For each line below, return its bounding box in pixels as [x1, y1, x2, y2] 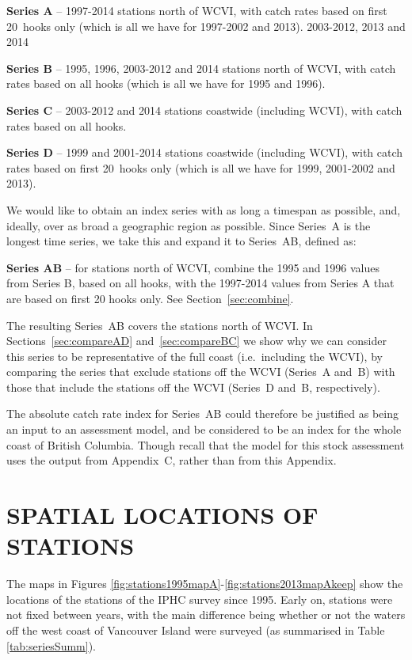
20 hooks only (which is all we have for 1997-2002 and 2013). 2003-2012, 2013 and [6, 17, 406, 34]
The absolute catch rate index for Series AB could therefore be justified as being [6, 405, 399, 422]
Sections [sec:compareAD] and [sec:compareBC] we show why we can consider [6, 332, 387, 349]
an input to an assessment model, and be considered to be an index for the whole [6, 421, 402, 438]
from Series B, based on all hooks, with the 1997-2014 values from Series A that [6, 275, 395, 291]
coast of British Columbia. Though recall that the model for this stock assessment [6, 436, 405, 453]
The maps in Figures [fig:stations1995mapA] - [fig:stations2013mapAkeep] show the [6, 575, 403, 592]
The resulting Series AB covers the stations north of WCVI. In [6, 317, 313, 333]
